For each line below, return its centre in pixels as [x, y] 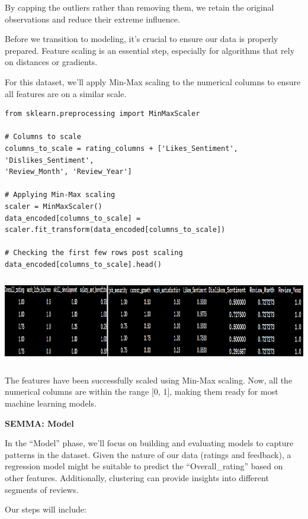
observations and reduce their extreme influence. [92, 19]
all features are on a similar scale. [66, 93]
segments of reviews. [42, 489]
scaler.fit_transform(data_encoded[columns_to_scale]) [115, 230]
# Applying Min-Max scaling [60, 195]
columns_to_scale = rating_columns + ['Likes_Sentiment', [121, 148]
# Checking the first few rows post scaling [94, 253]
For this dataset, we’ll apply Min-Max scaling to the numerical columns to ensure [153, 81]
